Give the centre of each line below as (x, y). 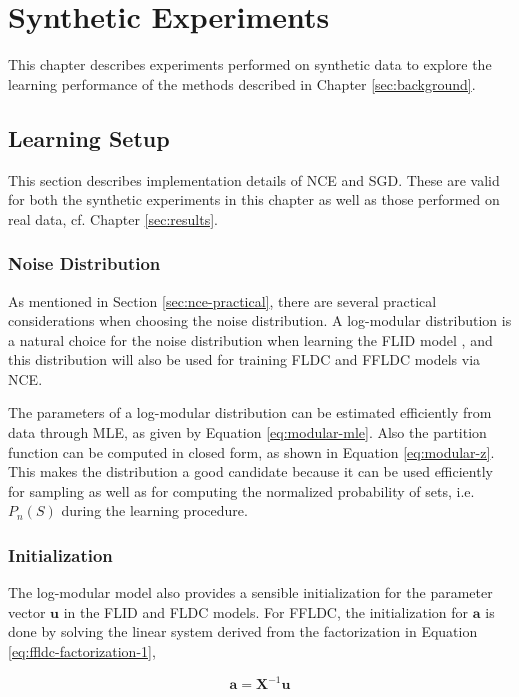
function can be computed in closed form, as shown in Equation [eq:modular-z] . (251, 451)
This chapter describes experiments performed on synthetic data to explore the (250, 64)
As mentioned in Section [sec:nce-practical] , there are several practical (222, 300)
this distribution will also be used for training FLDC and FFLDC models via (244, 359)
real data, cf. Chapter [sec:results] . (113, 218)
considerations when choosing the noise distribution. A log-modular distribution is (260, 320)
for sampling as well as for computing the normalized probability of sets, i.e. (241, 490)
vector (27, 611)
